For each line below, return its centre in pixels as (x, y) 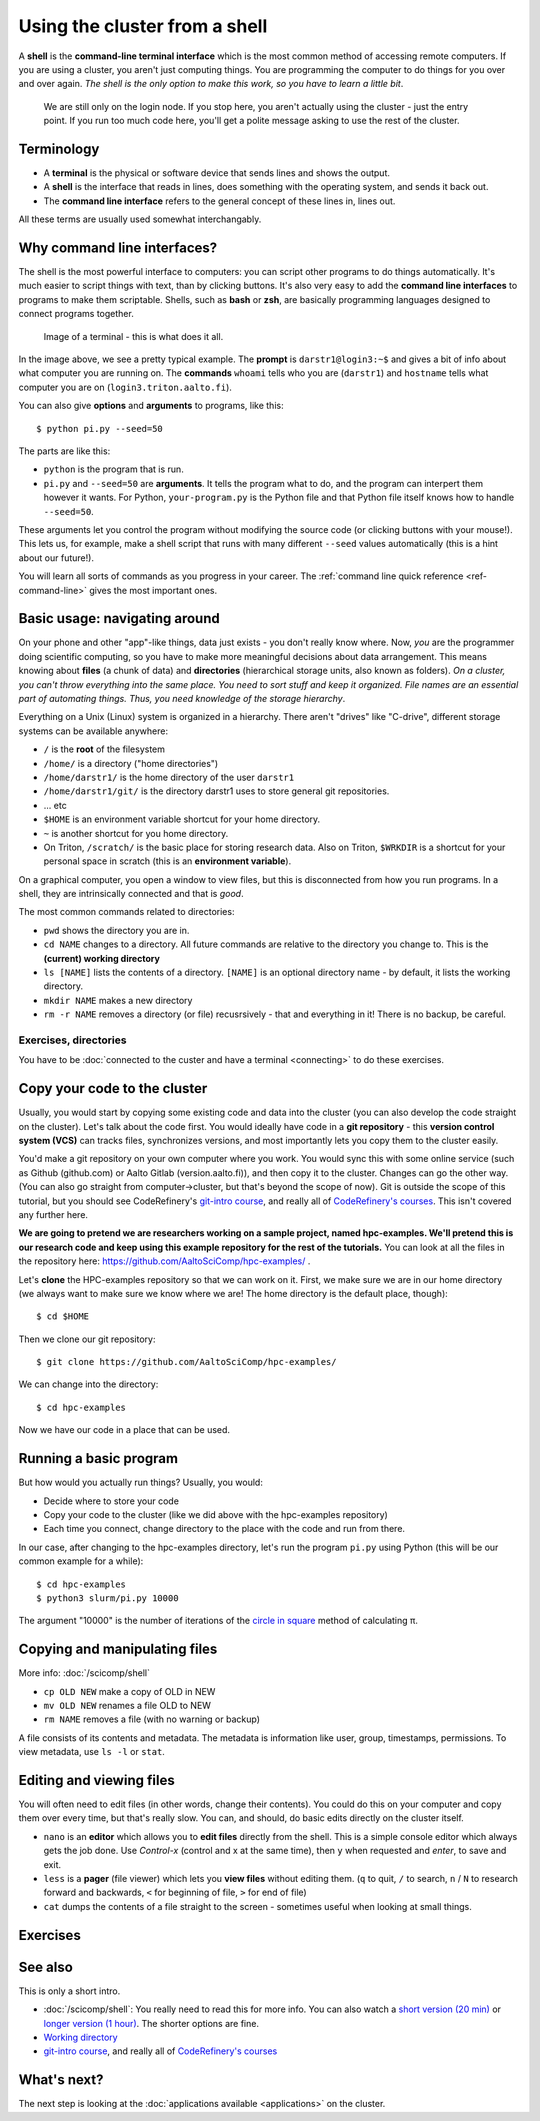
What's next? (61, 2080)
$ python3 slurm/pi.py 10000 (107, 1598)
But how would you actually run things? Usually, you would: (141, 1482)
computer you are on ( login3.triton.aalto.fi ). (125, 387)
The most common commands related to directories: (126, 912)
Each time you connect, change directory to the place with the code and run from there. (224, 1529)
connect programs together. (76, 314)
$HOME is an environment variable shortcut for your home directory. (182, 819)
